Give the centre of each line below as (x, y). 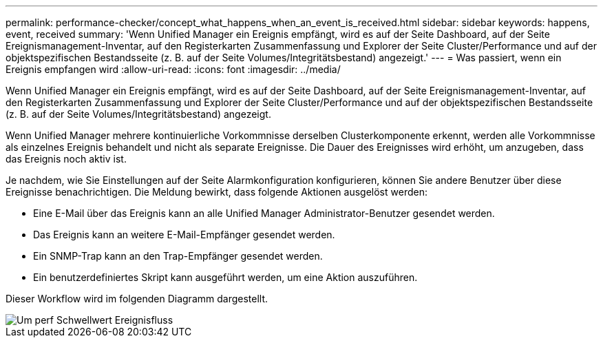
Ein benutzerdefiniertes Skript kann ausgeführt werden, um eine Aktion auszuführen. (225, 277)
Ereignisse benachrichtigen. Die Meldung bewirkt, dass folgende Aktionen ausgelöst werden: (216, 192)
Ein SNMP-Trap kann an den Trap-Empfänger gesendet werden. (178, 256)
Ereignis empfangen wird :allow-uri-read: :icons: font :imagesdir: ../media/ (173, 69)
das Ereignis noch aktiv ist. (66, 159)
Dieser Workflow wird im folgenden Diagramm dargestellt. (137, 299)
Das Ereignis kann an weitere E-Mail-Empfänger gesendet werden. (184, 235)
